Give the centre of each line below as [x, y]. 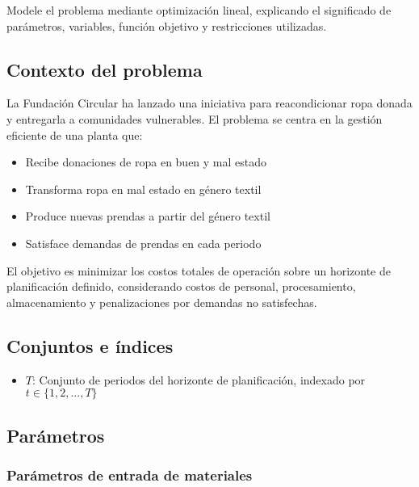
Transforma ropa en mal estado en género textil [143, 189]
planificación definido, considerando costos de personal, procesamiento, [181, 286]
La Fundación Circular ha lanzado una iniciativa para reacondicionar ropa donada [209, 103]
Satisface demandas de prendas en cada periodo [143, 243]
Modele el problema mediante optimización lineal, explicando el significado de [199, 10]
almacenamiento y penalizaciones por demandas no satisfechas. [162, 302]
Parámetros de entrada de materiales [130, 474]
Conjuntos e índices [90, 345]
